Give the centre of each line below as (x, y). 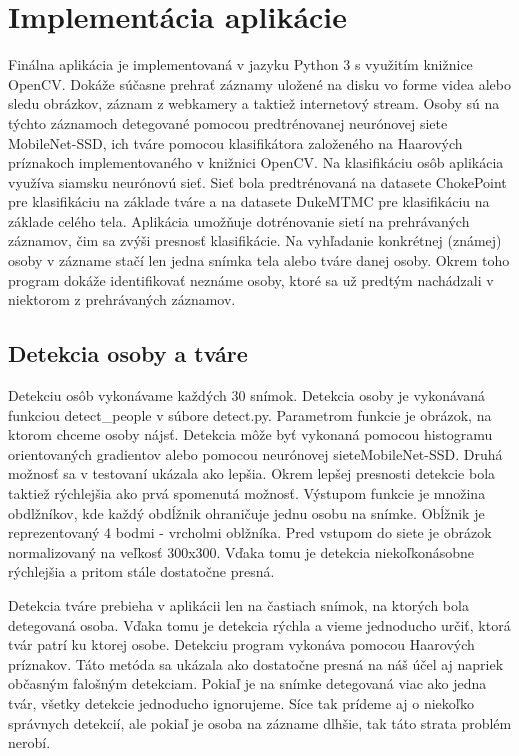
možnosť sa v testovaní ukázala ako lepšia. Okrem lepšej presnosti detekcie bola (252, 473)
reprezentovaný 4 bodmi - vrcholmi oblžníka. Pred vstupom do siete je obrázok (250, 532)
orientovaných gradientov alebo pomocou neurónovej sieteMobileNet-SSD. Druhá (255, 453)
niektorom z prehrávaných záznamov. (122, 299)
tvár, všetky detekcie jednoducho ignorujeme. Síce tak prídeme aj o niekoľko (241, 702)
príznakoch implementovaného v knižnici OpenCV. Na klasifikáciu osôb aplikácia (256, 162)
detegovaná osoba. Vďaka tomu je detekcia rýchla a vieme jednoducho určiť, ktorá (259, 624)
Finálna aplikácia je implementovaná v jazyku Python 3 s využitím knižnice (240, 64)
